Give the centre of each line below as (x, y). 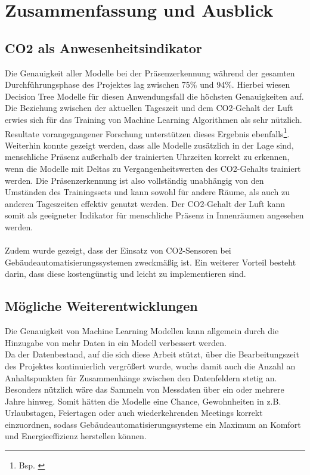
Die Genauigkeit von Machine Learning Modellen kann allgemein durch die (142, 331)
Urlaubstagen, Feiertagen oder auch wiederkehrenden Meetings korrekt (134, 413)
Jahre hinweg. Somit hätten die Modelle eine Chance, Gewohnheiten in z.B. (143, 401)
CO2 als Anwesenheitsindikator (103, 47)
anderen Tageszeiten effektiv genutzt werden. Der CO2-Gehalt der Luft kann (145, 203)
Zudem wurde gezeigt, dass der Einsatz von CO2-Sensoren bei (118, 250)
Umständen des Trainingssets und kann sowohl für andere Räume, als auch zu (148, 192)
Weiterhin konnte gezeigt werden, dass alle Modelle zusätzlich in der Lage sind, (149, 145)
